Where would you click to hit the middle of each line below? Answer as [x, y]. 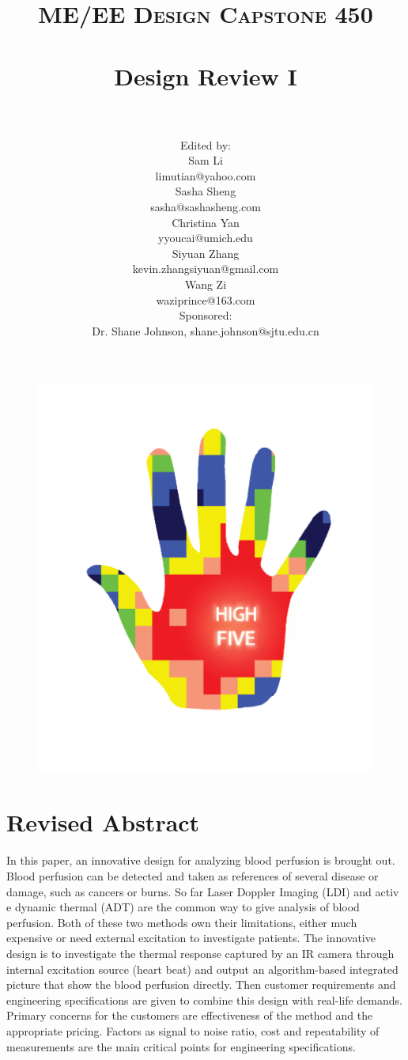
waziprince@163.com [206, 299]
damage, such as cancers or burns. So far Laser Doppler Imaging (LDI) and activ [203, 891]
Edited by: [206, 144]
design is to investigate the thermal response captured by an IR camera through [200, 953]
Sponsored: [206, 315]
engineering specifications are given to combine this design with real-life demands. [204, 999]
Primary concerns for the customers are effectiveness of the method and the [190, 1015]
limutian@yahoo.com [206, 175]
